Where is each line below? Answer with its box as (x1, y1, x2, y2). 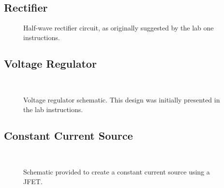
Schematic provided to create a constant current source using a (23, 167, 210, 177)
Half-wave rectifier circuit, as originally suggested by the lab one (23, 23, 214, 33)
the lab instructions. (23, 104, 83, 114)
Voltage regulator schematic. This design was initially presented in (23, 95, 220, 105)
